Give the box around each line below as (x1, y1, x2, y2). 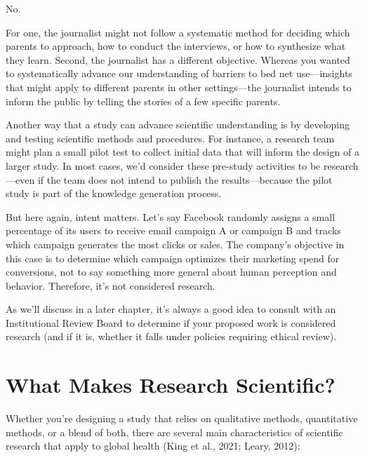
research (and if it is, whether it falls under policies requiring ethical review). (6, 329, 337, 344)
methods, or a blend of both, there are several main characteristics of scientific (6, 424, 343, 439)
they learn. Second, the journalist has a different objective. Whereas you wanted (6, 52, 350, 67)
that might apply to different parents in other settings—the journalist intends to (6, 79, 352, 94)
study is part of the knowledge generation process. (6, 186, 222, 201)
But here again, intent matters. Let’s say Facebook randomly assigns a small (6, 209, 336, 224)
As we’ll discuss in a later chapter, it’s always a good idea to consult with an (6, 302, 336, 316)
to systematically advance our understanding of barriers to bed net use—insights (6, 66, 352, 81)
